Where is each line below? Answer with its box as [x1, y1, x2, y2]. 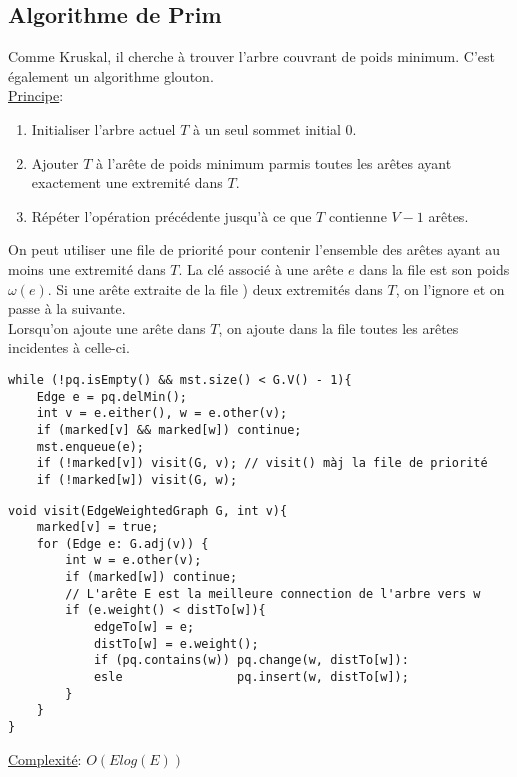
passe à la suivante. [8, 298, 126, 319]
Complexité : [8, 748, 82, 769]
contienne [328, 205, 387, 226]
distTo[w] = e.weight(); [93, 636, 259, 651]
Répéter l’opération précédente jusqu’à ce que [31, 205, 312, 226]
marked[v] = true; [36, 520, 159, 535]
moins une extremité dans [8, 258, 166, 279]
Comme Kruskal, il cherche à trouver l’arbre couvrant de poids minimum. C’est [8, 46, 495, 67]
